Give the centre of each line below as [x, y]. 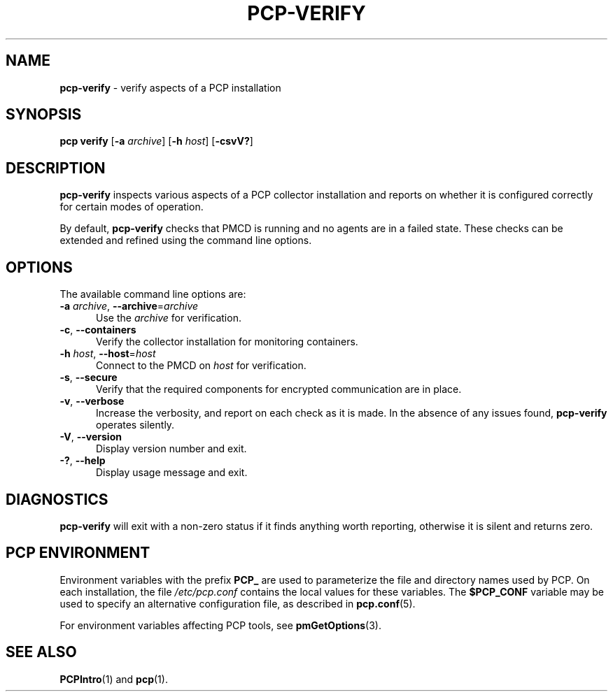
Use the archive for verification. [169, 318]
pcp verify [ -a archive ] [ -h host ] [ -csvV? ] [156, 141]
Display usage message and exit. [172, 473]
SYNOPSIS [44, 115]
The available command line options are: [153, 294]
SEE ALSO [41, 652]
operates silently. [135, 425]
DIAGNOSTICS [57, 499]
